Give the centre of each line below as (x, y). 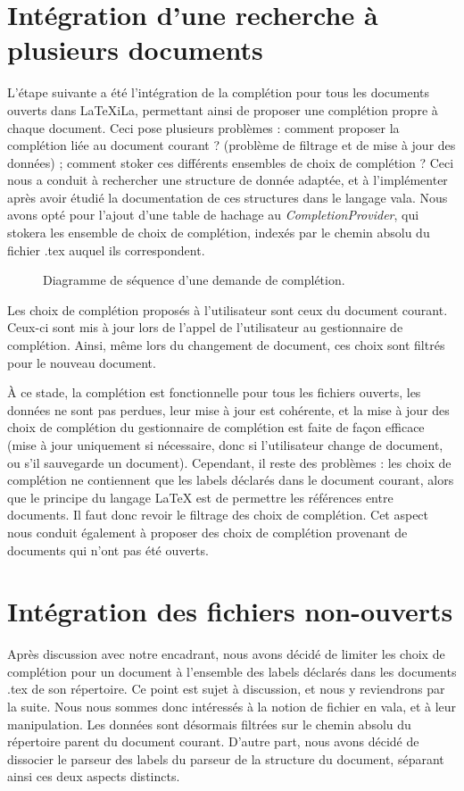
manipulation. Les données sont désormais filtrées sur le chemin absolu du (209, 724)
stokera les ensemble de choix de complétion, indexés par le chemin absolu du (219, 233)
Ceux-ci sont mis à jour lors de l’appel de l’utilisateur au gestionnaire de (205, 327)
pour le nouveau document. (82, 362)
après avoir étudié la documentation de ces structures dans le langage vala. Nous (228, 197)
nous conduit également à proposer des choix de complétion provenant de (207, 532)
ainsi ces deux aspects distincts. (94, 776)
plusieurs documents (135, 50)
